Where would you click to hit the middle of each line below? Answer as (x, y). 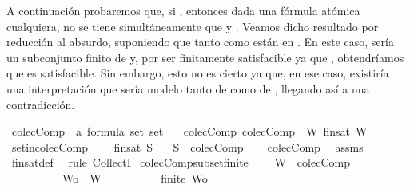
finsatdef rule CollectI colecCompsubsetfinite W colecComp (181, 162)
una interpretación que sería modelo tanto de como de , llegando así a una (188, 88)
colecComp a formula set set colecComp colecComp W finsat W (189, 131)
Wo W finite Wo (135, 177)
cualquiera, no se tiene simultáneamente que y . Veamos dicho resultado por (193, 26)
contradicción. (41, 104)
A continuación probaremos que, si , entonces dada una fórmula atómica (183, 10)
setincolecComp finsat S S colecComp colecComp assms (187, 146)
